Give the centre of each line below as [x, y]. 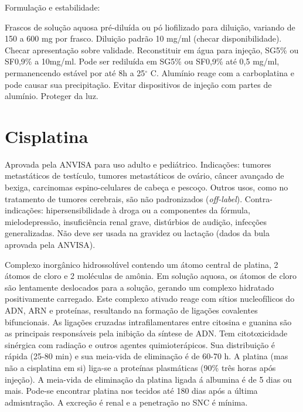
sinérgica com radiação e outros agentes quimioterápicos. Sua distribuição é [140, 344]
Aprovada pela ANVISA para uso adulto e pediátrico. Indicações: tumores [138, 164]
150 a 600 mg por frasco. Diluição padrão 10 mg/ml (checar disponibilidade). [143, 38]
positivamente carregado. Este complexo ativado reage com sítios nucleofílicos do [150, 299]
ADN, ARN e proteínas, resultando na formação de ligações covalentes [131, 310]
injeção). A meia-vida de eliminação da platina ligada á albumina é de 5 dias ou [148, 379]
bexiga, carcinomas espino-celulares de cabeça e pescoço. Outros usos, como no [147, 187]
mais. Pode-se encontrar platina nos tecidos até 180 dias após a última [131, 391]
